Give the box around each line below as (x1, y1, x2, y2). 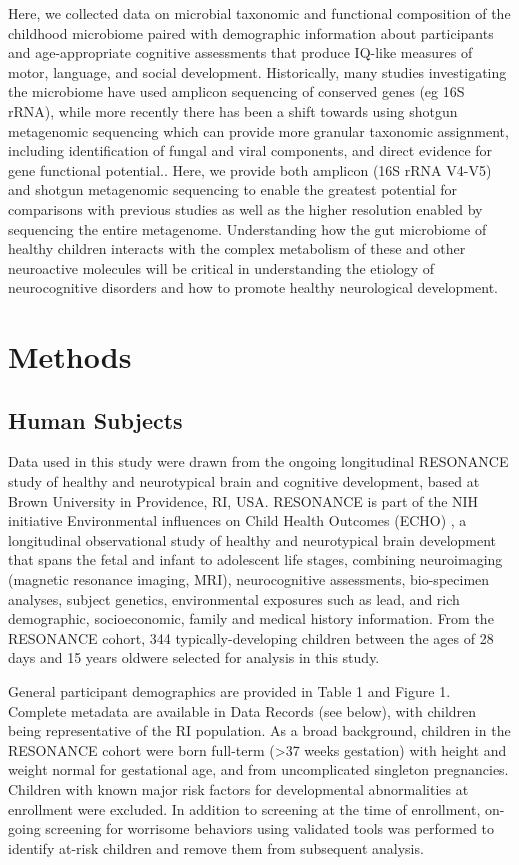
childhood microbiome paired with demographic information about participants (8, 22, 494, 43)
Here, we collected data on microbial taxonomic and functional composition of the (8, 3, 511, 23)
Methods (8, 336, 132, 377)
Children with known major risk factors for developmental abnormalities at (8, 778, 469, 799)
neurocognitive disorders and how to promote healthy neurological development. (8, 277, 498, 298)
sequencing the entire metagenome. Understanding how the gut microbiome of (8, 218, 487, 239)
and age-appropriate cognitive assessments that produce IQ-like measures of (8, 42, 473, 63)
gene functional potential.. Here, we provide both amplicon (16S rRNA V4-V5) (8, 159, 492, 180)
